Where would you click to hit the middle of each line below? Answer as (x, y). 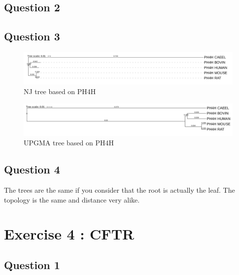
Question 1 (32, 265)
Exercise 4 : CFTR (69, 233)
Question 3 (32, 36)
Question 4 (32, 169)
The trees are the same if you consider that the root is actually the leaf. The (119, 190)
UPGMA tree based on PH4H (69, 143)
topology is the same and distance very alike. (72, 199)
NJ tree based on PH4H (60, 91)
